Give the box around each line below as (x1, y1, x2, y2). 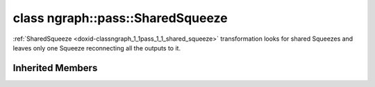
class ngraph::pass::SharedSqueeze (12, 10, 228, 26)
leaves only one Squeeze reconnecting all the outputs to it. (12, 43, 181, 52)
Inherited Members (12, 62, 98, 74)
